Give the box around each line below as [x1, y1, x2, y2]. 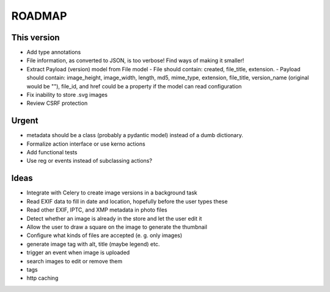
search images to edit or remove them [26, 257, 122, 265]
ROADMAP [11, 9, 67, 23]
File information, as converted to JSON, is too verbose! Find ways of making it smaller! [26, 57, 244, 64]
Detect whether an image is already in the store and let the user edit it [26, 215, 202, 222]
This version [11, 32, 61, 43]
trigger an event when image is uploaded [26, 249, 130, 256]
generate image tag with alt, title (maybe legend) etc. [26, 240, 160, 247]
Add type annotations [26, 49, 81, 56]
